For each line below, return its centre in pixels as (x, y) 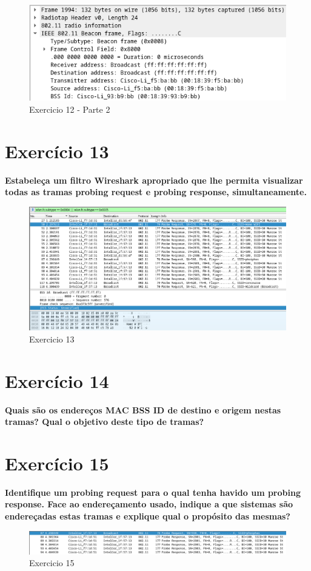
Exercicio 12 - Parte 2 (70, 109)
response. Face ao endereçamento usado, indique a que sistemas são (149, 504)
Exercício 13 (57, 151)
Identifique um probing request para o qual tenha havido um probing (153, 492)
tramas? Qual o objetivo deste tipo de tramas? (105, 422)
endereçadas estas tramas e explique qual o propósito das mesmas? (148, 516)
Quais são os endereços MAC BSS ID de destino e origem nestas (143, 409)
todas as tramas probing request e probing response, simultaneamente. (156, 192)
